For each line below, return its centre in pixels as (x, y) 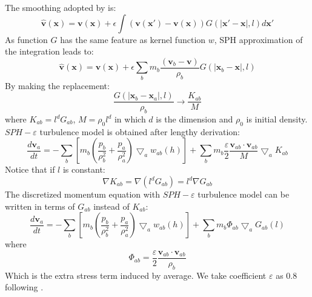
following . (24, 287)
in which (130, 119)
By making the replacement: (57, 85)
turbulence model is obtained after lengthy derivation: (140, 131)
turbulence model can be (244, 194)
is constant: (84, 169)
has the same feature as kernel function (133, 39)
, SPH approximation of (258, 39)
